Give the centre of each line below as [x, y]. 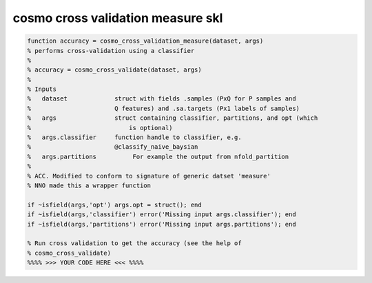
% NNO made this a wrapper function [89, 186]
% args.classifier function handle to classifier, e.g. [134, 137]
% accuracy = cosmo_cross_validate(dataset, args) [115, 70]
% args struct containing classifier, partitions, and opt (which [173, 118]
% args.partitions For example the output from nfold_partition [158, 156]
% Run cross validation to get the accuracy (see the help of [134, 243]
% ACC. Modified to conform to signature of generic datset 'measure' [149, 176]
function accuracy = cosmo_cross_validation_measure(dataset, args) [145, 41]
